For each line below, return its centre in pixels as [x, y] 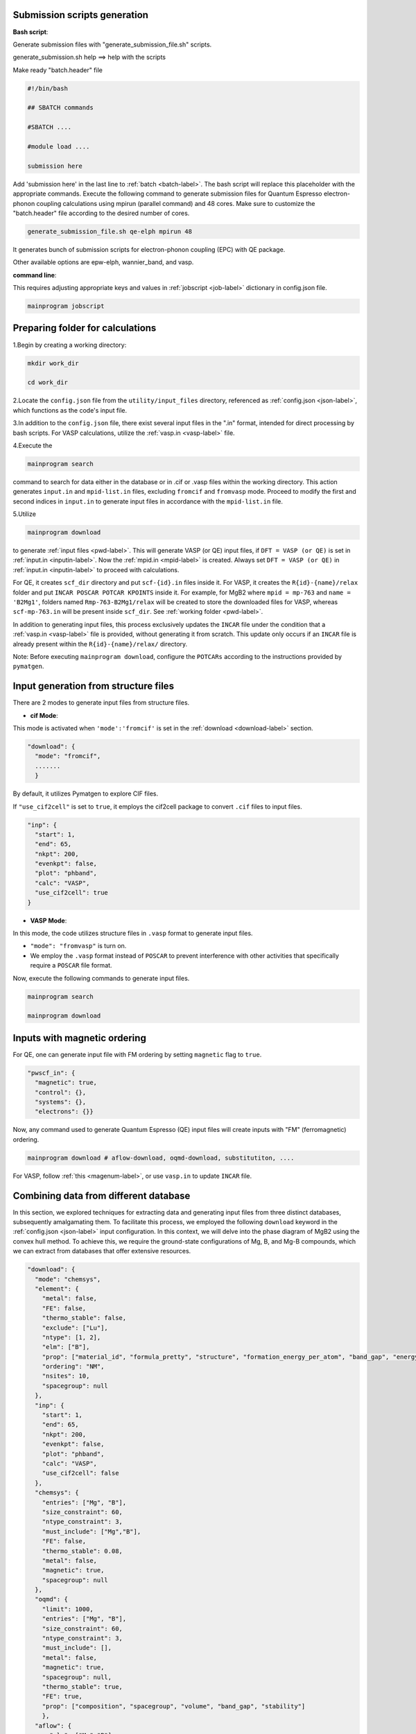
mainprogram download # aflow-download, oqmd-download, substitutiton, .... [161, 1158]
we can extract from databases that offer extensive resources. [102, 1251]
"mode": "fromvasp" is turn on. [78, 946]
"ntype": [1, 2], [71, 1337]
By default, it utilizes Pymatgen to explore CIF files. [86, 793]
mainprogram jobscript [66, 306]
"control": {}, [61, 1092]
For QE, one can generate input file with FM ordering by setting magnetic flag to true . [137, 1054]
